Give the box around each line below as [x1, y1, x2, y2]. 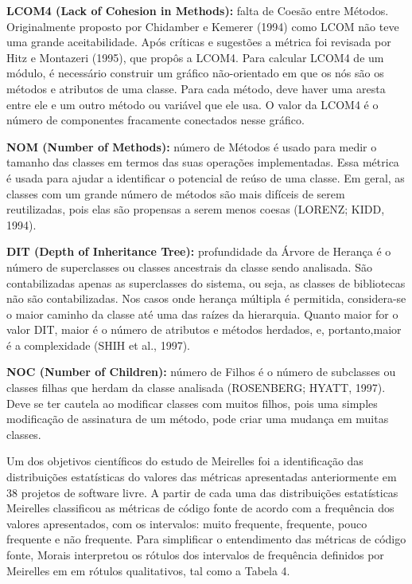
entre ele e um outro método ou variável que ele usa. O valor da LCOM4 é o [6, 96, 379, 112]
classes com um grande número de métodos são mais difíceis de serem [6, 185, 345, 202]
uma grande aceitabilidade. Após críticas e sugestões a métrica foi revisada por [6, 33, 391, 50]
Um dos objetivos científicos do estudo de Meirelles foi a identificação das [6, 453, 363, 469]
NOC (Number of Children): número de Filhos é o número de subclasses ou [6, 363, 396, 380]
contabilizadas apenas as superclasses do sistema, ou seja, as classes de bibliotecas [6, 274, 406, 291]
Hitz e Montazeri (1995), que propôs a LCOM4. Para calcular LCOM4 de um [6, 49, 384, 65]
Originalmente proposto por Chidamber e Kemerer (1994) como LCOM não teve [6, 18, 399, 34]
